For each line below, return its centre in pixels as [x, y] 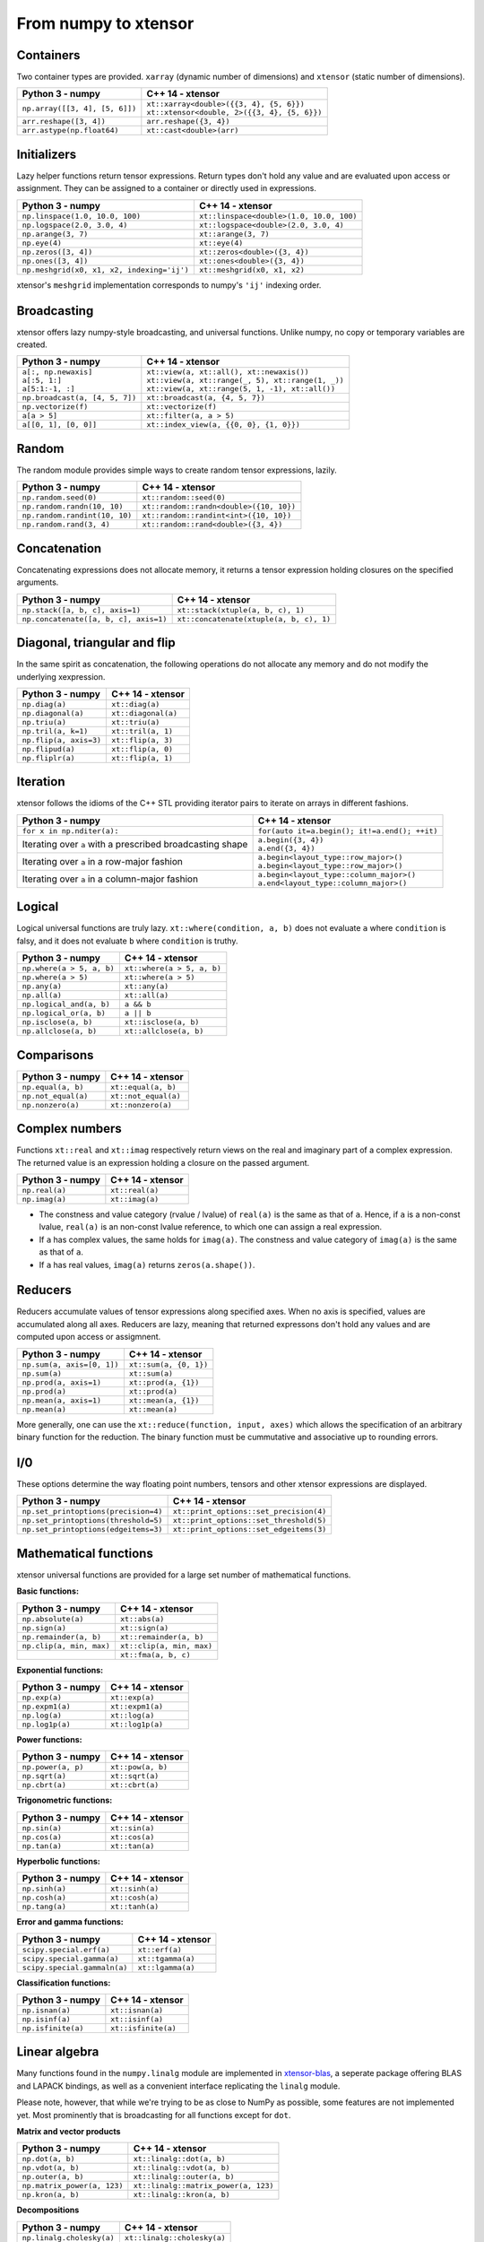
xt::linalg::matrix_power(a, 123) [203, 2186]
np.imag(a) [44, 1199]
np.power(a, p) [53, 1767]
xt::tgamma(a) [166, 1958]
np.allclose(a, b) [60, 1031]
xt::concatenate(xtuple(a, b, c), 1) [254, 619]
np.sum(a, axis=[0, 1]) [70, 1364]
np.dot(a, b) [48, 2159]
